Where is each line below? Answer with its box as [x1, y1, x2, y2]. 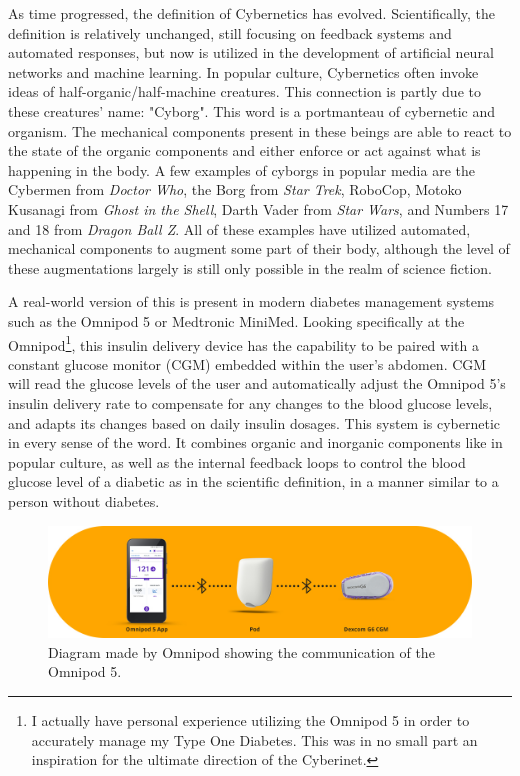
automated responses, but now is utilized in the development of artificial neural [8, 42, 494, 63]
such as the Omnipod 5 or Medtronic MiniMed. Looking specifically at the [8, 310, 465, 331]
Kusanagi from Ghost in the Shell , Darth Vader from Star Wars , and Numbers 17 [8, 198, 509, 219]
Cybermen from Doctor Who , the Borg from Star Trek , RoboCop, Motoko [8, 179, 462, 200]
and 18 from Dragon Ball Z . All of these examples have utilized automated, [8, 218, 471, 239]
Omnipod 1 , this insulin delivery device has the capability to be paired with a [8, 331, 479, 355]
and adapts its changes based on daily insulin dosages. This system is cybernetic [8, 412, 501, 433]
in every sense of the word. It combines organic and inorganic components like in [8, 432, 503, 453]
